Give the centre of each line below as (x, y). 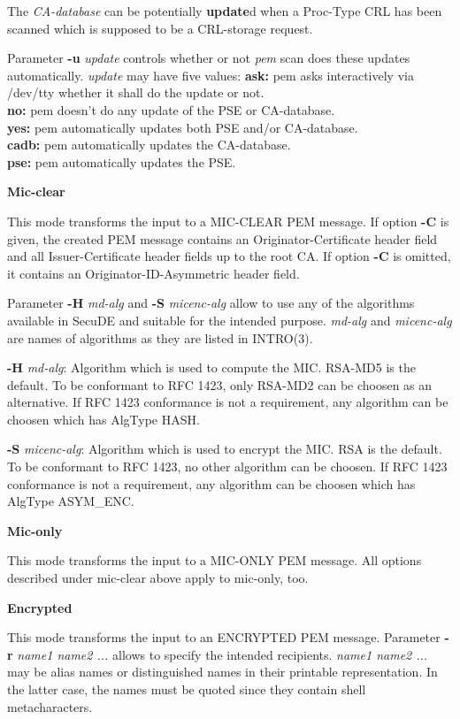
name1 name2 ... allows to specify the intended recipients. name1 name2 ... (222, 654)
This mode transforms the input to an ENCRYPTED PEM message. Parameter (224, 637)
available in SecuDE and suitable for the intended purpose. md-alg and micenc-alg (230, 320)
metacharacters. (50, 706)
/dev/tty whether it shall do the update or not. (136, 92)
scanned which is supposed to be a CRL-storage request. (160, 28)
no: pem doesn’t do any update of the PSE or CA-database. (171, 109)
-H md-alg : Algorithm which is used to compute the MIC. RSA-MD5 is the (211, 367)
